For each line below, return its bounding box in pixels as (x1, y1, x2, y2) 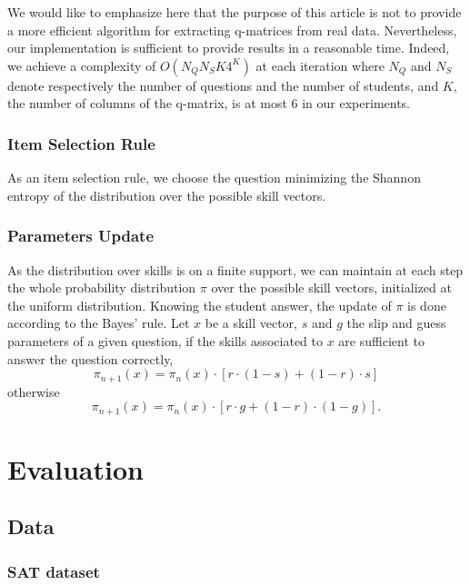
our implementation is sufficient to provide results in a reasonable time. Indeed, (7, 38, 450, 57)
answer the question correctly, (7, 349, 174, 368)
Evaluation (7, 450, 144, 487)
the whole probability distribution (7, 278, 196, 297)
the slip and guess (346, 313, 446, 332)
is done (407, 295, 446, 314)
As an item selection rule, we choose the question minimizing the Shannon (7, 168, 421, 187)
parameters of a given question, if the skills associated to (7, 331, 324, 350)
